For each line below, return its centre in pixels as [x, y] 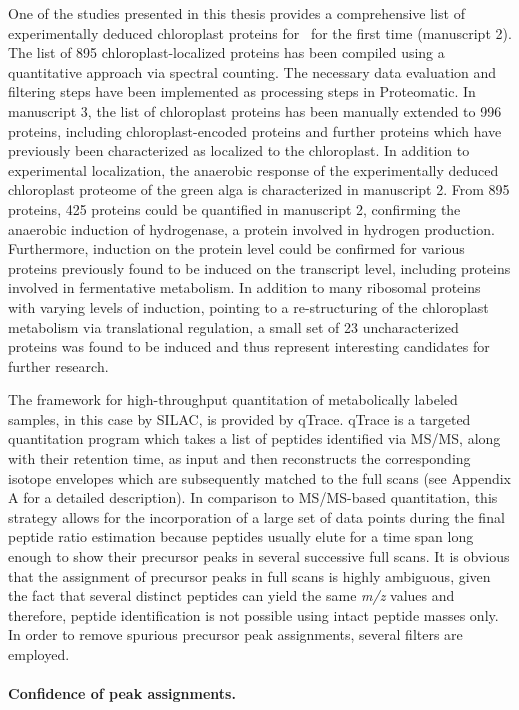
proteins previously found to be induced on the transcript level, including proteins [259, 267]
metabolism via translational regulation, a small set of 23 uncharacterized [233, 326]
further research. [58, 365]
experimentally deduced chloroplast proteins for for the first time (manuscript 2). [260, 32]
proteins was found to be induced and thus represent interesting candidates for [249, 346]
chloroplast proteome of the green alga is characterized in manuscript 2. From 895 [259, 189]
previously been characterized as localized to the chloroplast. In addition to [239, 150]
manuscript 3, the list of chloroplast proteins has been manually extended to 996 [255, 110]
